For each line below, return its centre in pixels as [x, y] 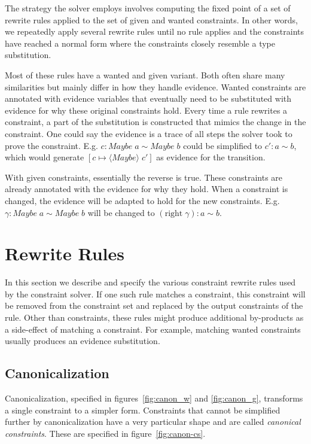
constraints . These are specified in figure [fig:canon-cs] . [105, 433]
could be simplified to [223, 145]
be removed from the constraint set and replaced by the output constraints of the [154, 305]
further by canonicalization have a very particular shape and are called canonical [153, 422]
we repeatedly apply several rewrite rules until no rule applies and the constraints [154, 31]
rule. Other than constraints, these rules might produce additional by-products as [154, 317]
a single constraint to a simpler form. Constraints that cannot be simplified [143, 410]
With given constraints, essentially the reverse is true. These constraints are [144, 177]
